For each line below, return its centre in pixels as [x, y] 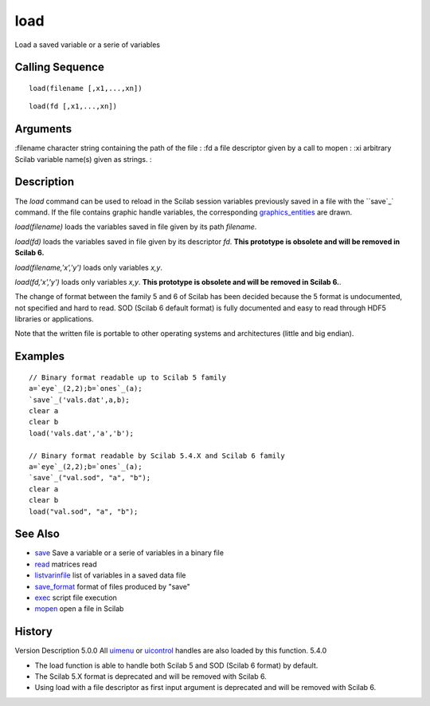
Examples [40, 356]
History [34, 631]
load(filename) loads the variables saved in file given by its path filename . [136, 227]
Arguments [43, 129]
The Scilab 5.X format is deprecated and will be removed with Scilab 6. [150, 676]
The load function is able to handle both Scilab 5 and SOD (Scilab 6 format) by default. [176, 665]
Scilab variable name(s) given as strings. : [83, 159]
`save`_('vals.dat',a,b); [80, 400]
